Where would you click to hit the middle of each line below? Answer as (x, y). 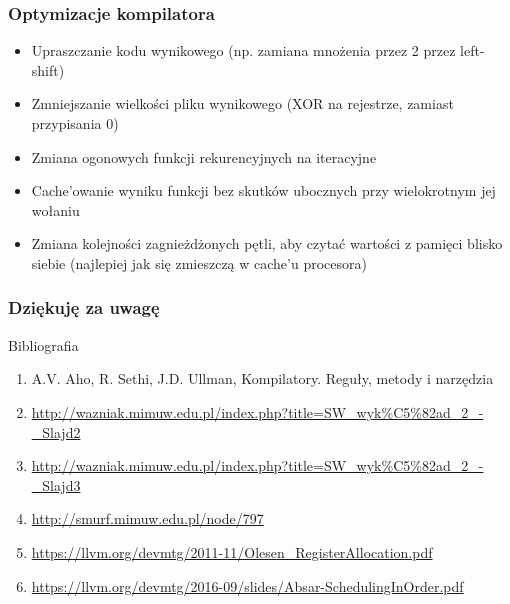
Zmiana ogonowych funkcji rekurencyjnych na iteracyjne (204, 156)
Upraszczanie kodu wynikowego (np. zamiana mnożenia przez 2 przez (243, 50)
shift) (48, 69)
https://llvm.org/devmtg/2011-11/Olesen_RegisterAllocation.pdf (232, 551)
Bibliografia (43, 344)
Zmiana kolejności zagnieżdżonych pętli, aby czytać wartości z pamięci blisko (267, 243)
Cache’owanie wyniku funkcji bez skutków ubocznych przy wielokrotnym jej (263, 190)
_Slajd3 (56, 484)
